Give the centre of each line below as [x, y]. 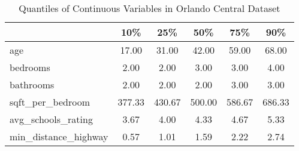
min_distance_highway [59, 136]
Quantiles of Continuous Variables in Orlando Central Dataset [149, 8]
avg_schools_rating [51, 119]
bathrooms [32, 84]
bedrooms [30, 67]
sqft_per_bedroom [50, 102]
